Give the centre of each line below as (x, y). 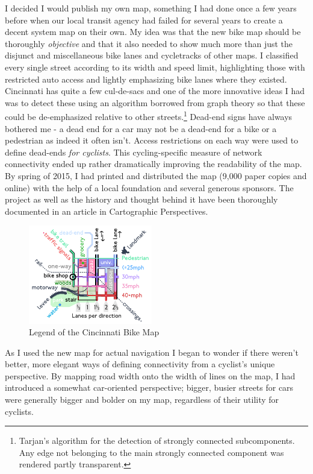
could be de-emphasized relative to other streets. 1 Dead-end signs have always (149, 115)
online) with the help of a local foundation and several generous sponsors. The (149, 187)
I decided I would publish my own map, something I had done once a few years (151, 8)
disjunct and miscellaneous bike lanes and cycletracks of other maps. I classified (152, 55)
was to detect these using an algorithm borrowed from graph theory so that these (155, 102)
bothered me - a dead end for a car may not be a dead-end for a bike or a (141, 128)
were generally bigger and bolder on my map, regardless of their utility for (142, 400)
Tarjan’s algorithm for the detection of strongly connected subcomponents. (157, 441)
